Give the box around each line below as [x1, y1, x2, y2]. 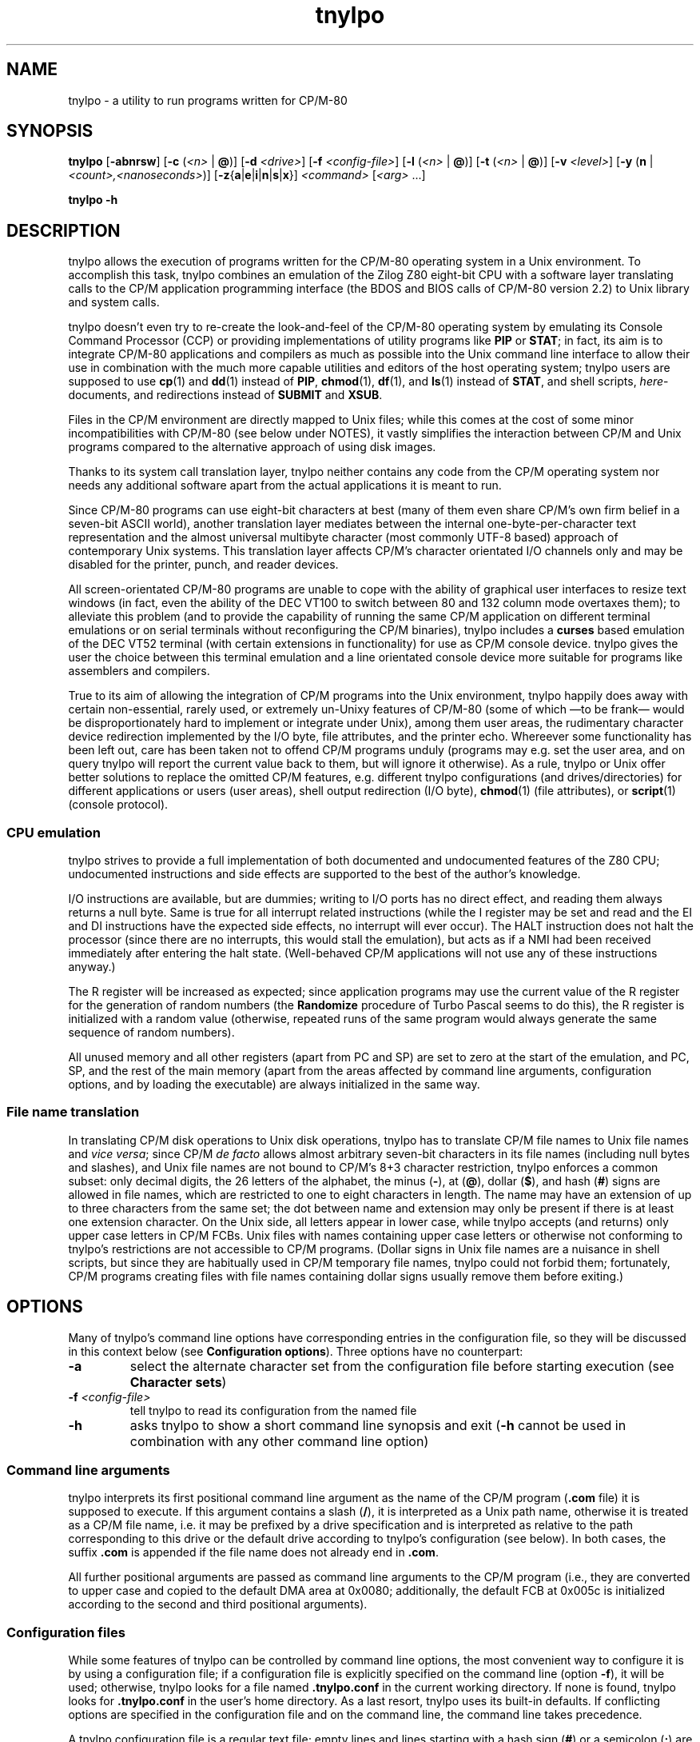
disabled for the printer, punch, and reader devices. [68, 557, 339, 572]
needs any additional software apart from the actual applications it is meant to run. [68, 478, 502, 493]
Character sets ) [129, 1373, 227, 1390]
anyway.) [68, 960, 116, 974]
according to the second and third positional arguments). [68, 1597, 368, 1612]
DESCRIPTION [6, 220, 121, 241]
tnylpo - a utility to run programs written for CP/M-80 [68, 93, 348, 107]
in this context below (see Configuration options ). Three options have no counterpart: [68, 1344, 523, 1358]
